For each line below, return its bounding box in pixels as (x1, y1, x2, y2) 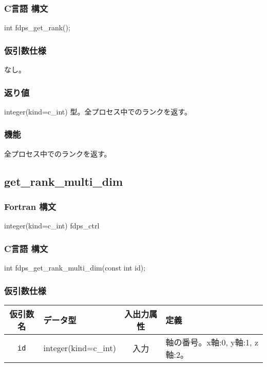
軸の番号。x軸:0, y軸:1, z (165, 336, 258, 348)
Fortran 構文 (4, 200, 56, 213)
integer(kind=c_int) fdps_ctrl (4, 220, 100, 231)
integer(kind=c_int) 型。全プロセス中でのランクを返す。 (4, 106, 192, 117)
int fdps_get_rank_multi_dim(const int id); (4, 262, 146, 273)
